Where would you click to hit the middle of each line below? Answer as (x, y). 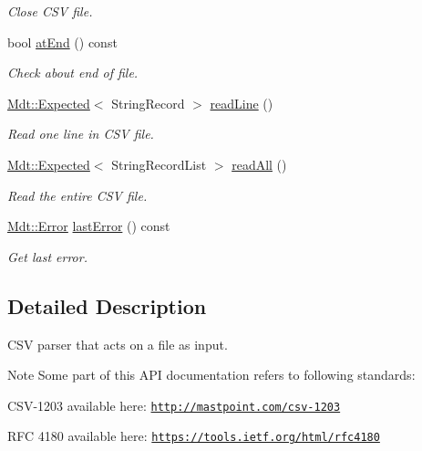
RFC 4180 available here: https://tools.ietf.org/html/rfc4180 (194, 436)
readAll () (259, 164)
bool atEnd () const (62, 42)
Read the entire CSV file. (77, 195)
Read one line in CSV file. (81, 134)
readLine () (242, 103)
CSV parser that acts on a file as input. (118, 344)
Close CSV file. (50, 11)
